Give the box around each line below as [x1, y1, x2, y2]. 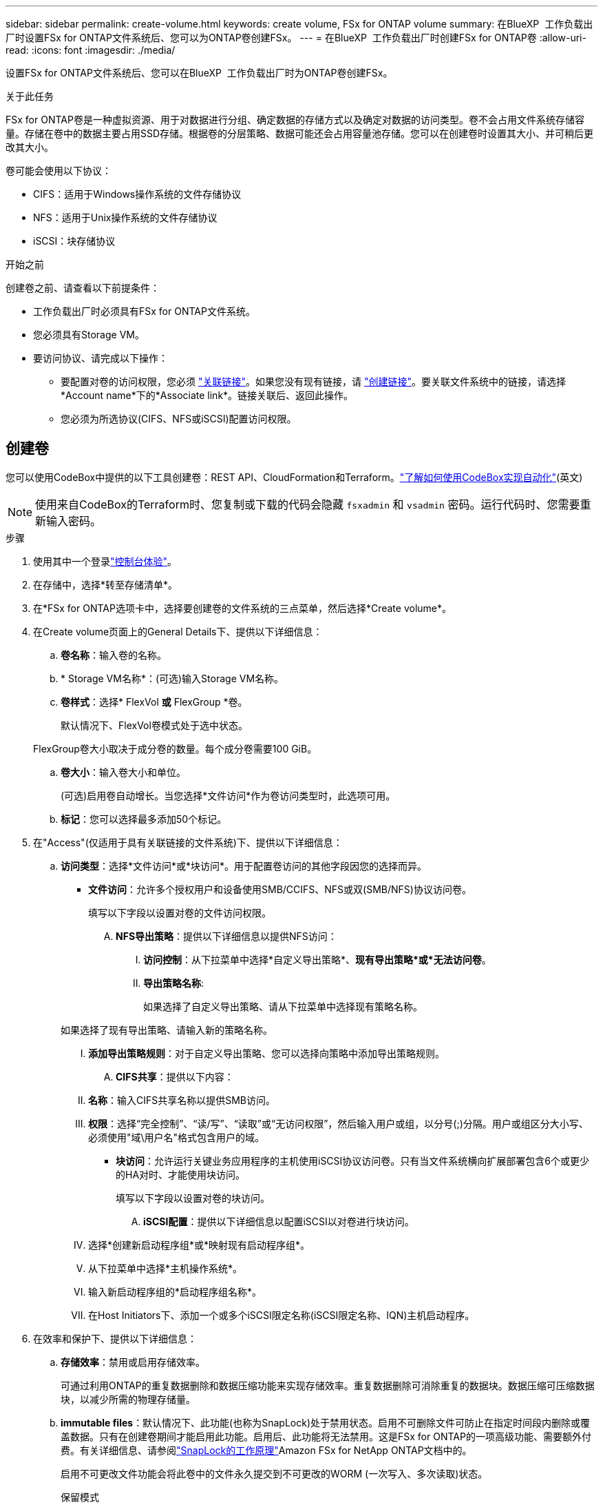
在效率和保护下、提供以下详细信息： [33, 1332, 197, 1344]
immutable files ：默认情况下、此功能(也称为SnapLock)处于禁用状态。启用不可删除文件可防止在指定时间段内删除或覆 [61, 1416, 591, 1429]
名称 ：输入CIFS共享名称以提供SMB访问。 [88, 1094, 276, 1106]
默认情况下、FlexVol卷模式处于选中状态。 [61, 719, 248, 731]
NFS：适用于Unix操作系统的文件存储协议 [33, 212, 218, 223]
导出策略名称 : [143, 976, 204, 989]
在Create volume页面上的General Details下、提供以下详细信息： [33, 625, 323, 637]
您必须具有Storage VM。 [33, 329, 145, 340]
